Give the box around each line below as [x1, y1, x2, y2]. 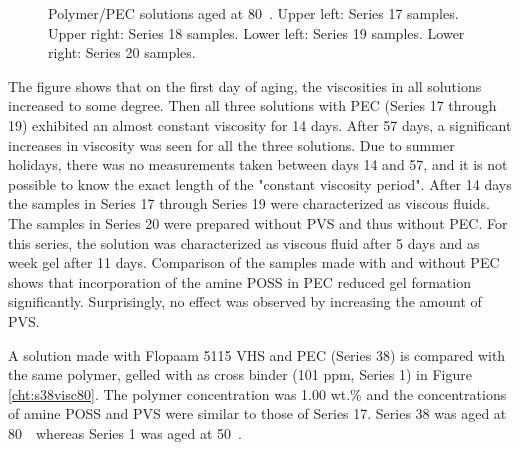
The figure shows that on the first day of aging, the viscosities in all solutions [8, 75, 482, 96]
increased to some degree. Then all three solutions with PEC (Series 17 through [8, 95, 497, 116]
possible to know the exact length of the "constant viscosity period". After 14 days [8, 173, 512, 194]
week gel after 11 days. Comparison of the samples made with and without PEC [8, 252, 500, 273]
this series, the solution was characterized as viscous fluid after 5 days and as [8, 232, 480, 253]
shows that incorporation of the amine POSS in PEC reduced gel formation [8, 271, 471, 292]
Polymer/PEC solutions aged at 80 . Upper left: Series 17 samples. [48, 3, 459, 23]
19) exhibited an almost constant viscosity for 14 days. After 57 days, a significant [8, 114, 512, 135]
